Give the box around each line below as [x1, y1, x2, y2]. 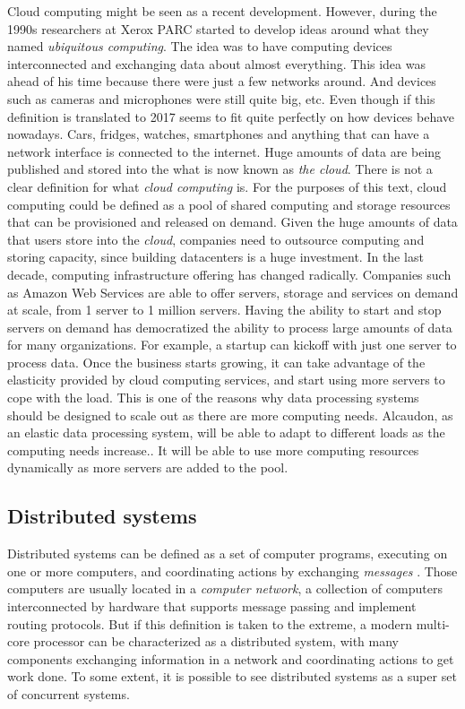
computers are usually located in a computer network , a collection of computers [7, 579, 443, 598]
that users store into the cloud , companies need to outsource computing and [7, 229, 425, 248]
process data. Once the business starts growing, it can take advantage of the [7, 352, 426, 371]
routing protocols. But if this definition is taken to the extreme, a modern [7, 614, 413, 633]
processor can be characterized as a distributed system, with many [33, 632, 399, 651]
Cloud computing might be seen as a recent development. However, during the [7, 2, 437, 20]
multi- [416, 614, 450, 633]
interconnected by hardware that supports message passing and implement [7, 597, 417, 616]
